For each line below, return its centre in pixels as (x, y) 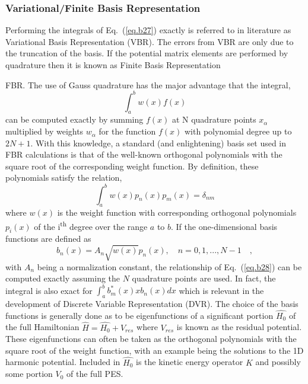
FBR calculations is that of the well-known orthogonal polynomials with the (144, 154)
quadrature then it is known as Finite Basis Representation (113, 65)
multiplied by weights (45, 131)
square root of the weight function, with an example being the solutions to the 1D (155, 350)
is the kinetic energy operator (190, 362)
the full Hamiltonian (42, 327)
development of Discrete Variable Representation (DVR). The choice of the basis (152, 304)
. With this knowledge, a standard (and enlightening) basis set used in (158, 143)
